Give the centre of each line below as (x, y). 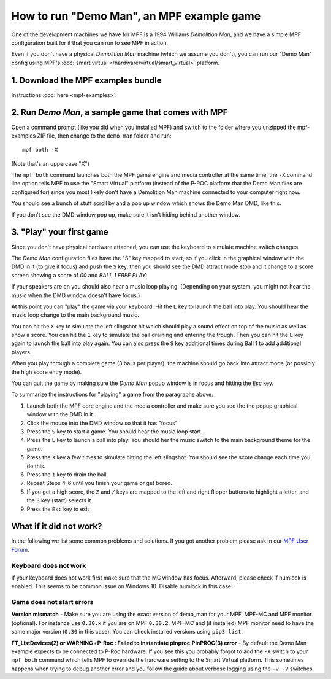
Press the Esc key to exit (58, 509)
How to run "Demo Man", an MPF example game (136, 16)
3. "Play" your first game (60, 232)
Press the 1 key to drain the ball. (67, 474)
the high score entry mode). (47, 372)
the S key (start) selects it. (60, 500)
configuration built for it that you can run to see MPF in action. (90, 42)
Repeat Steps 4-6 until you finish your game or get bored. (100, 483)
